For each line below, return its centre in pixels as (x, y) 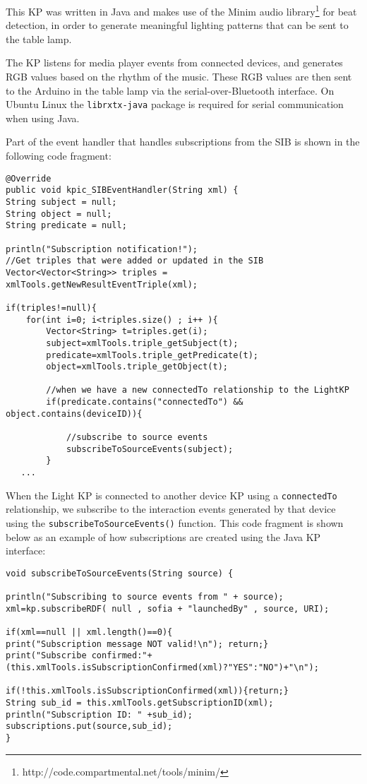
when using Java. (43, 118)
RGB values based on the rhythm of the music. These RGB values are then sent (179, 77)
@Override (29, 178)
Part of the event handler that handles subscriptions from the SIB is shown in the (183, 142)
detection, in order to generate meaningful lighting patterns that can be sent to (177, 25)
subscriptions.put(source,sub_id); (89, 726)
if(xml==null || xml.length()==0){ (89, 632)
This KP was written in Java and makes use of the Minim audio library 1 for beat (181, 10)
